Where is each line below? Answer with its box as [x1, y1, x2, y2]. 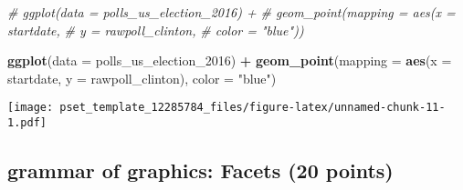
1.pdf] [7, 116, 47, 130]
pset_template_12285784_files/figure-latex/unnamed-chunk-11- [59, 101, 446, 115]
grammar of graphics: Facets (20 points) [7, 156, 394, 185]
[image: [7, 101, 54, 115]
